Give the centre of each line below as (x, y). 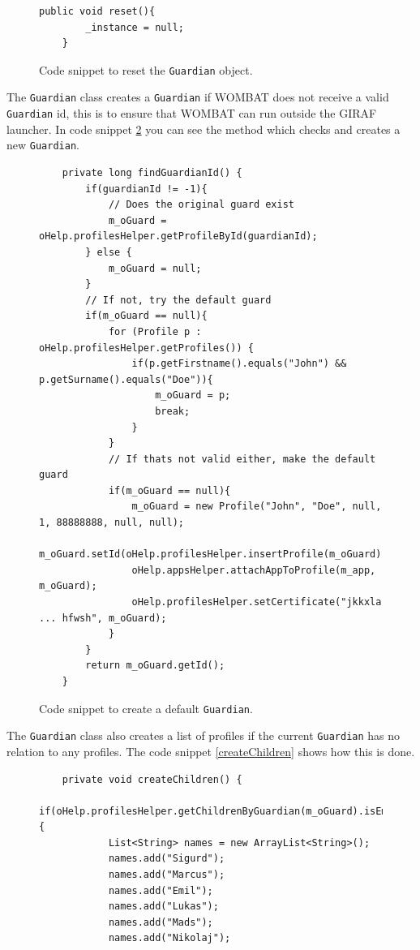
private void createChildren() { (152, 779)
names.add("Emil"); (161, 890)
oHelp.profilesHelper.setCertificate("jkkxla (257, 602)
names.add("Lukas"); (163, 907)
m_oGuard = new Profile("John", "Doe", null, (257, 507)
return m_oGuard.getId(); (155, 666)
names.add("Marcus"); (167, 875)
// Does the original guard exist (201, 205)
